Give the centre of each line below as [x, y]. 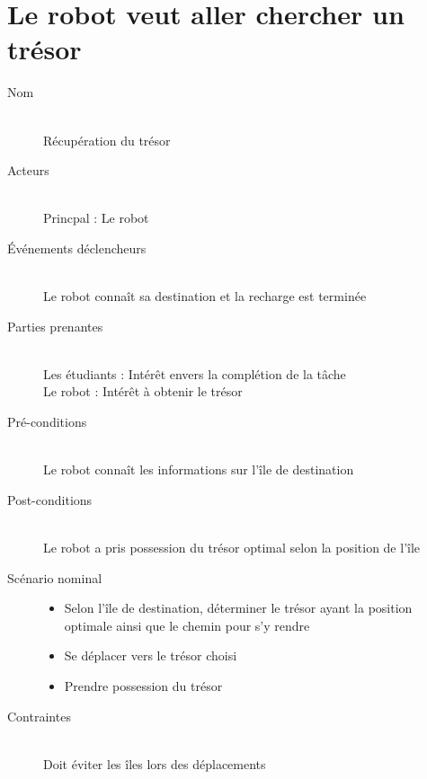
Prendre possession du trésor [143, 685]
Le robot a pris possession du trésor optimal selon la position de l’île [232, 547]
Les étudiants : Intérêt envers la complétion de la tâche [195, 373]
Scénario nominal [55, 577]
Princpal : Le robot [96, 218]
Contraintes [39, 716]
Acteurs [28, 170]
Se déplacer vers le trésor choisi [151, 655]
